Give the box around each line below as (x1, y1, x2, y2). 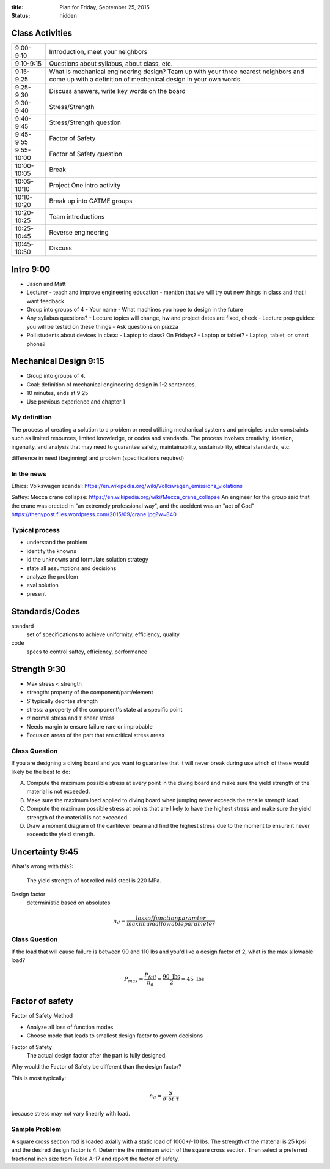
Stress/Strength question (49, 118, 122, 127)
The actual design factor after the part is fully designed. (26, 1051, 167, 1059)
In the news (11, 469, 47, 478)
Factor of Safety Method (11, 1012, 73, 1020)
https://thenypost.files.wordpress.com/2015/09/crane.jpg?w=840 (11, 511, 177, 518)
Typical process (11, 526, 61, 535)
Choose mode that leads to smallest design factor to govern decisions (26, 1032, 204, 1039)
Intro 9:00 (11, 264, 51, 274)
